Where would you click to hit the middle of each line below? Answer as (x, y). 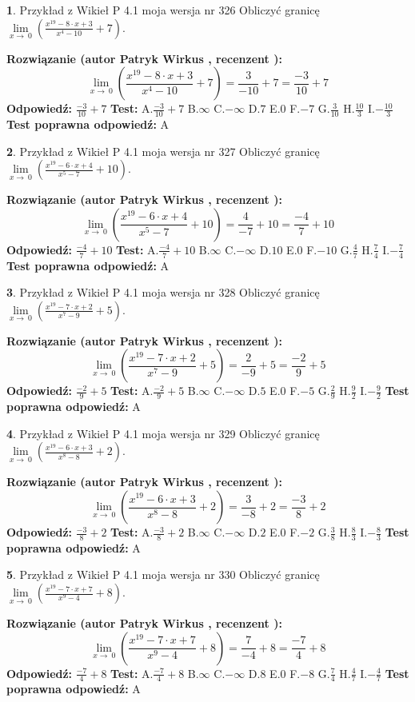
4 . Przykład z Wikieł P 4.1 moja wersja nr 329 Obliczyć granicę (163, 433)
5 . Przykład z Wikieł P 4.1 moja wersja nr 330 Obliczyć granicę (163, 574)
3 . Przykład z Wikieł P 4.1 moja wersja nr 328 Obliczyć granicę (163, 292)
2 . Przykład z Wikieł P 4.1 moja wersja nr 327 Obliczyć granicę (163, 151)
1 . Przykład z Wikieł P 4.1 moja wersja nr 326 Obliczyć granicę (163, 10)
